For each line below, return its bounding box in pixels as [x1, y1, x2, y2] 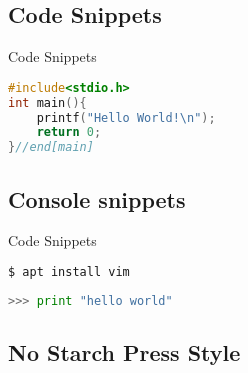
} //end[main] [8, 140, 94, 155]
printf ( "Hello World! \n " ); [36, 110, 216, 125]
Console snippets [8, 183, 186, 214]
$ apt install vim [8, 264, 130, 279]
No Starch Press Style [8, 337, 241, 368]
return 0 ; [36, 125, 102, 140]
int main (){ [8, 95, 87, 110]
